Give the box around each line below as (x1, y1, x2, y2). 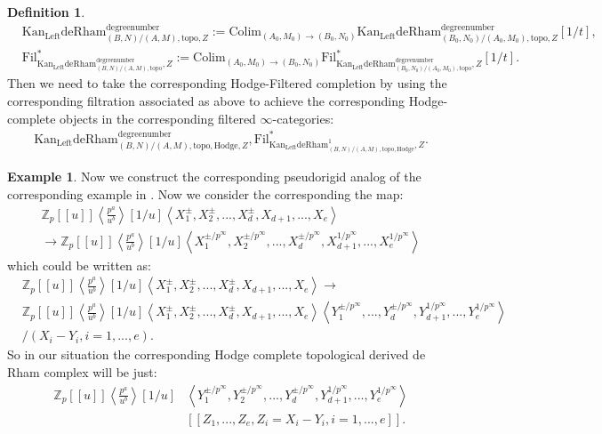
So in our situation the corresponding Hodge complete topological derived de (7, 345, 426, 364)
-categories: (272, 108, 334, 127)
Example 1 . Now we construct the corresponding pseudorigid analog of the (7, 167, 421, 186)
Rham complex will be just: (7, 362, 157, 381)
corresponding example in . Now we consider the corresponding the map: (7, 184, 404, 203)
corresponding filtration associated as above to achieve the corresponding (7, 92, 405, 110)
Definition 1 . (7, 3, 85, 20)
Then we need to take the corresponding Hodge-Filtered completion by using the (7, 74, 447, 92)
